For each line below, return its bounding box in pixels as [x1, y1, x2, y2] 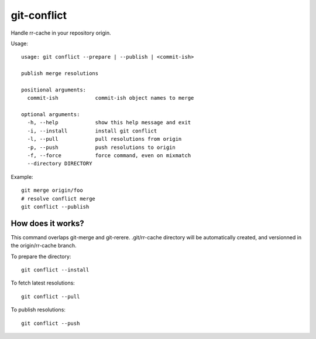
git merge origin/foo [21, 187, 83, 194]
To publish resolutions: [11, 306, 66, 313]
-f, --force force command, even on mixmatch [27, 152, 191, 159]
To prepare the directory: [11, 253, 71, 260]
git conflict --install [21, 267, 90, 273]
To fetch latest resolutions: [11, 279, 75, 287]
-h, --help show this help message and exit [27, 119, 191, 126]
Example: [11, 173, 33, 180]
